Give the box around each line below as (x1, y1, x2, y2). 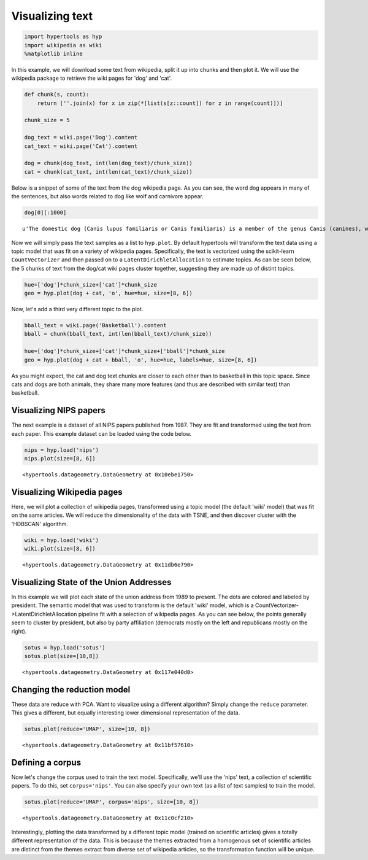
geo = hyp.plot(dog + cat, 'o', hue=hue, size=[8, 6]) (24, 290, 193, 297)
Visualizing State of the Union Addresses (11, 577, 172, 587)
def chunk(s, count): (24, 91, 90, 98)
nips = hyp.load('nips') (24, 446, 99, 454)
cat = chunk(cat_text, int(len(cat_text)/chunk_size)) (24, 168, 193, 175)
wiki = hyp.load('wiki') (24, 537, 99, 543)
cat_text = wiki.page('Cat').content (24, 142, 138, 150)
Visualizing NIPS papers (11, 405, 105, 416)
